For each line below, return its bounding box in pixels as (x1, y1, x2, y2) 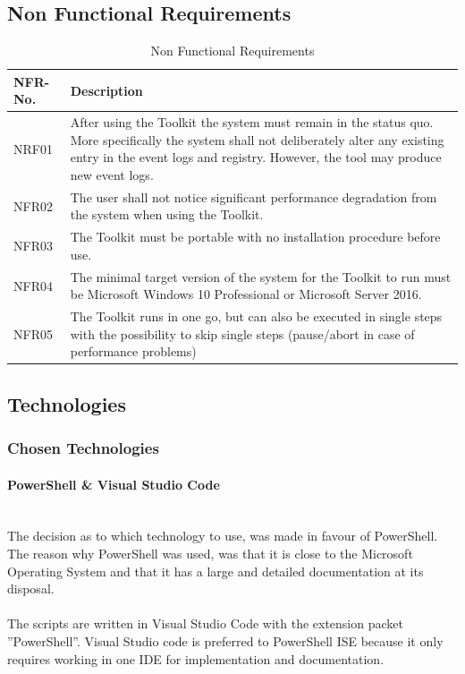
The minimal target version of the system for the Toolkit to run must (70, 267, 452, 286)
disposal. (7, 579, 55, 598)
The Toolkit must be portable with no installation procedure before (70, 227, 441, 246)
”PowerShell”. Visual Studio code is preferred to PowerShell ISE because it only (7, 632, 444, 651)
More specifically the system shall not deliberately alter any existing (70, 130, 444, 149)
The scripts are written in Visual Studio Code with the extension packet (7, 614, 403, 633)
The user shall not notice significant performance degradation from (70, 187, 437, 206)
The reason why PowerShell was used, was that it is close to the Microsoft (7, 544, 413, 563)
